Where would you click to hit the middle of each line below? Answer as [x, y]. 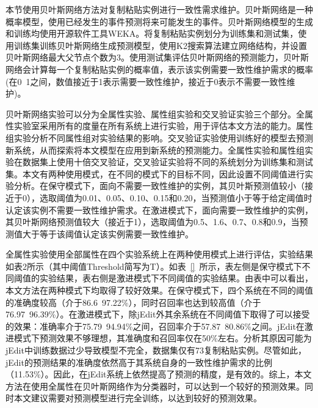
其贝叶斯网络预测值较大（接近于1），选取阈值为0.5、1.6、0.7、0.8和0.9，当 [153, 222]
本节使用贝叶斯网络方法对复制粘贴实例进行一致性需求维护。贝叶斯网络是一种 [159, 9]
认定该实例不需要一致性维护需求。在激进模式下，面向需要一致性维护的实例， [159, 210]
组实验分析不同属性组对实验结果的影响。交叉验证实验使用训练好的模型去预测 [159, 137]
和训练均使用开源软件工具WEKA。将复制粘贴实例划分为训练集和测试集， [152, 33]
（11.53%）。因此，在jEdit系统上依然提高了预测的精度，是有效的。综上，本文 [159, 374]
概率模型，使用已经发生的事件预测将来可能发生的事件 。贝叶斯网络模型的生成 [159, 21]
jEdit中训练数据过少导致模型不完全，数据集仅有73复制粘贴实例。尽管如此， [156, 350]
